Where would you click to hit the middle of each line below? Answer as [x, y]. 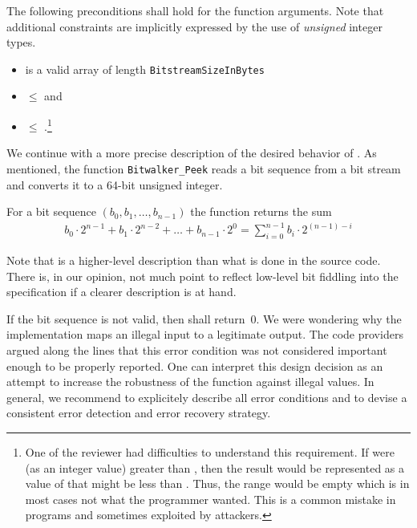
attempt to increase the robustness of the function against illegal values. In [190, 382]
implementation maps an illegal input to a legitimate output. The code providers [205, 334]
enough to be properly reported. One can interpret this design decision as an [195, 366]
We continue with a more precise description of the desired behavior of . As [192, 153]
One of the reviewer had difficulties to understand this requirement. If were [210, 451]
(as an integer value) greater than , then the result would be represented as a [215, 467]
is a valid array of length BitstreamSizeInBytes [145, 69]
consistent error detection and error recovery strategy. [139, 413]
